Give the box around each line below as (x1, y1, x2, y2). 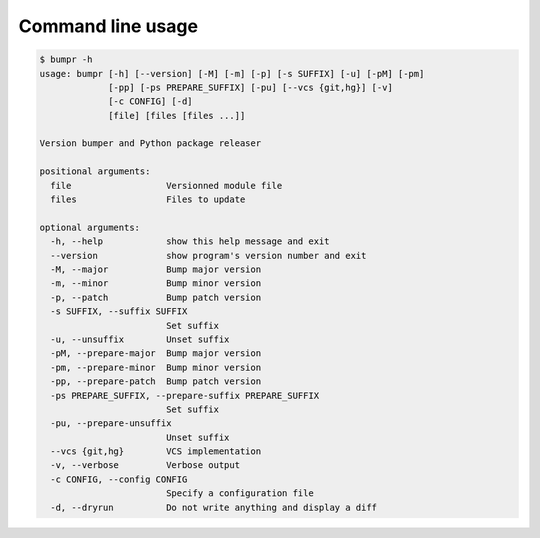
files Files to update (50, 194, 246, 205)
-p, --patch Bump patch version (50, 291, 262, 303)
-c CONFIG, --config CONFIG (50, 473, 188, 485)
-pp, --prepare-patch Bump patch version (50, 376, 262, 387)
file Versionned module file (50, 180, 283, 191)
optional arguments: (39, 221, 140, 233)
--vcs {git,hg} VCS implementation (50, 446, 262, 457)
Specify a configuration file (165, 488, 314, 499)
